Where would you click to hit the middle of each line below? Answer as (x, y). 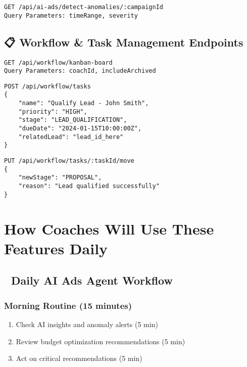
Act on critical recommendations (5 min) (79, 358)
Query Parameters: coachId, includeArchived (80, 71)
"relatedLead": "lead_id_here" (71, 137)
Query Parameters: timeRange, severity (71, 15)
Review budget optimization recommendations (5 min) (101, 341)
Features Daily (56, 248)
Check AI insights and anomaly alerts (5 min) (87, 324)
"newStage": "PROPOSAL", (60, 178)
